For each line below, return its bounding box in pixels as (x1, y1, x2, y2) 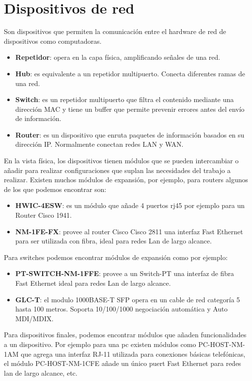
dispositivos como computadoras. (4, 35, 102, 46)
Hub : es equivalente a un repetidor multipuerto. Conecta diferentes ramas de (15, 68, 245, 78)
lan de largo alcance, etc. (4, 367, 78, 378)
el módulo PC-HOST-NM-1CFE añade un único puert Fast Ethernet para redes (4, 358, 241, 368)
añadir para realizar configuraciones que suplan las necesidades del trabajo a (4, 165, 231, 175)
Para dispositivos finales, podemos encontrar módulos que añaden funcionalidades (4, 329, 247, 340)
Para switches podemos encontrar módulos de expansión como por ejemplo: (4, 252, 228, 262)
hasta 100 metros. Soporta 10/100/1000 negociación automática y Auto (15, 304, 228, 314)
